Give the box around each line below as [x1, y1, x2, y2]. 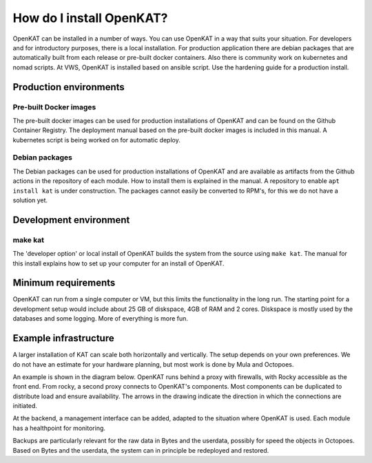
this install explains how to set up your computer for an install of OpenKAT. [12, 259, 225, 268]
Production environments [12, 81, 125, 93]
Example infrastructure [12, 332, 114, 344]
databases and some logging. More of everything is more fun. [12, 314, 189, 323]
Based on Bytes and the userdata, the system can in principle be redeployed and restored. [12, 446, 269, 454]
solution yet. [12, 196, 48, 204]
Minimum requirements [12, 277, 116, 289]
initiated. [12, 402, 38, 410]
